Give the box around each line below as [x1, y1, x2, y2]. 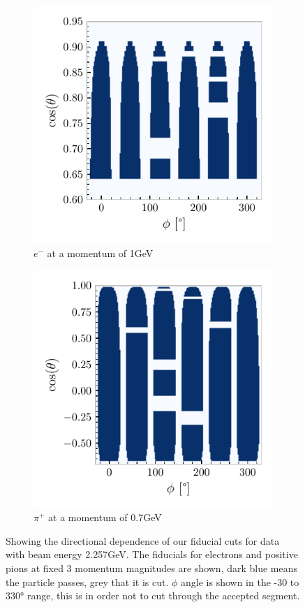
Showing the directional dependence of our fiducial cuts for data [6, 533, 280, 548]
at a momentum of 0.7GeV [48, 510, 162, 525]
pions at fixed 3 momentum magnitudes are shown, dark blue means [6, 560, 298, 575]
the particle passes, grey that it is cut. [6, 574, 169, 589]
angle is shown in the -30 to [181, 574, 299, 589]
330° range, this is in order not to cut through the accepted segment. [6, 588, 300, 603]
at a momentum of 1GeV [47, 245, 154, 260]
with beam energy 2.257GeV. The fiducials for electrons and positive [6, 547, 298, 562]
